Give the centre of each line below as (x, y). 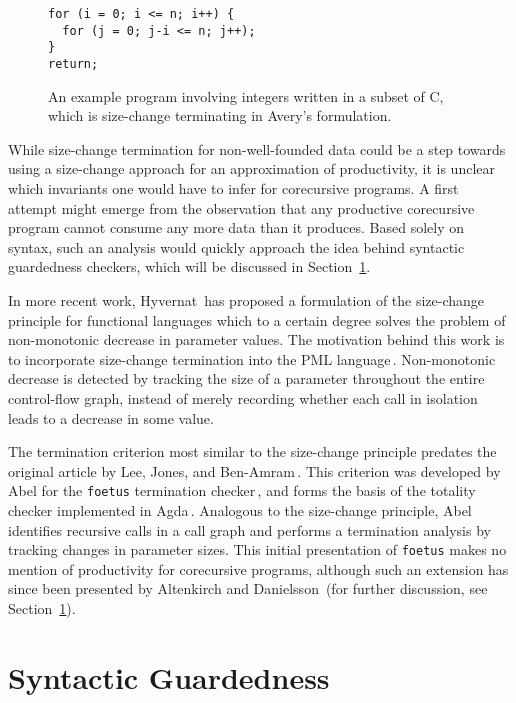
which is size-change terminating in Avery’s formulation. (220, 115)
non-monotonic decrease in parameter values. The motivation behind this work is (256, 339)
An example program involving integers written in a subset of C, (246, 95)
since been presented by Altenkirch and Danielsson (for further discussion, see (248, 588)
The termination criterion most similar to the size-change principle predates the (252, 451)
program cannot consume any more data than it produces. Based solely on (236, 227)
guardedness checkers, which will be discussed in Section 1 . (189, 266)
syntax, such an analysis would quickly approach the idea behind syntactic (236, 246)
